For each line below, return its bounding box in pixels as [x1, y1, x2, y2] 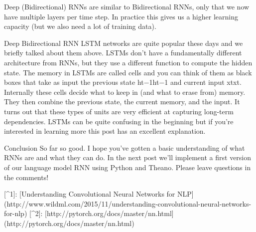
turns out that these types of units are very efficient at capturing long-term [4, 106, 234, 116]
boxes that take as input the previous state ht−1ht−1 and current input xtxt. [4, 77, 242, 87]
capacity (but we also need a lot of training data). [4, 21, 156, 31]
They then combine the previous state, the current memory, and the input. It [4, 96, 240, 107]
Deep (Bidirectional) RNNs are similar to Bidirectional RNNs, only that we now [4, 1, 250, 11]
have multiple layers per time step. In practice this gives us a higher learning [4, 11, 238, 21]
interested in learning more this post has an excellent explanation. [4, 126, 206, 136]
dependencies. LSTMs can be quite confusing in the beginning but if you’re [4, 116, 234, 126]
